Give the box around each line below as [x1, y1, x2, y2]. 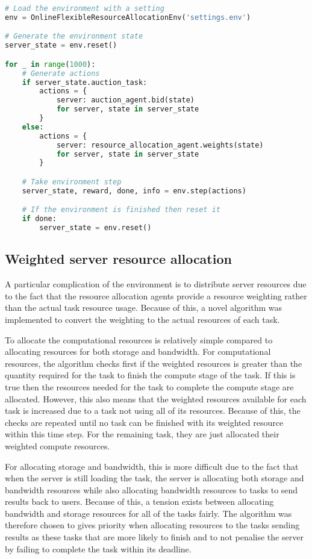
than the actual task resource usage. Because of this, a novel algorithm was [5, 301, 282, 314]
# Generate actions [22, 69, 100, 78]
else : [22, 122, 44, 131]
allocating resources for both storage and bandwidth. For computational [5, 345, 271, 358]
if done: [22, 214, 57, 223]
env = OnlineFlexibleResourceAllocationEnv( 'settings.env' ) [5, 13, 251, 22]
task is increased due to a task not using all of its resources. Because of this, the [5, 404, 301, 417]
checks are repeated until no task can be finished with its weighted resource [5, 416, 284, 428]
